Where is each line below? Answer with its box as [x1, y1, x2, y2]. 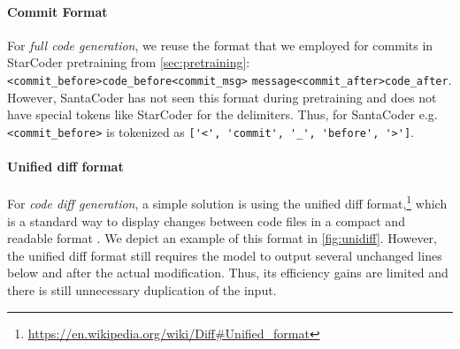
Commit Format [7, 2, 108, 20]
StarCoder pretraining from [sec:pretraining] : [7, 53, 250, 72]
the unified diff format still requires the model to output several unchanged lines [7, 246, 442, 264]
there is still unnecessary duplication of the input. [7, 280, 277, 299]
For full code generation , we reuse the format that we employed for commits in [7, 35, 433, 54]
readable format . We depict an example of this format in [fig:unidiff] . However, [7, 229, 438, 247]
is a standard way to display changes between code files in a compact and [7, 211, 405, 230]
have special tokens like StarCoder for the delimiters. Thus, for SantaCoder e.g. [7, 105, 438, 124]
